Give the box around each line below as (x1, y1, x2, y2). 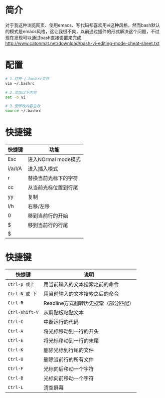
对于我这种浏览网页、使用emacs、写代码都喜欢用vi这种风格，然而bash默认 (5, 22, 160, 28)
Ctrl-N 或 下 (8, 291, 37, 296)
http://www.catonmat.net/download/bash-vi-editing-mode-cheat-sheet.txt (5, 40, 159, 46)
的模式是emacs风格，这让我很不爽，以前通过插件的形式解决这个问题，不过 (5, 28, 159, 34)
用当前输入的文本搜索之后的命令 (43, 290, 119, 297)
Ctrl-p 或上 (8, 282, 35, 287)
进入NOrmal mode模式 (28, 156, 81, 163)
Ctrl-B (8, 375, 24, 381)
